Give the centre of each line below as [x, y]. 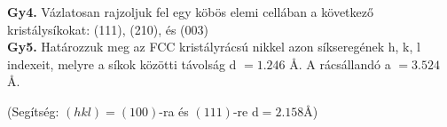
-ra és [174, 111]
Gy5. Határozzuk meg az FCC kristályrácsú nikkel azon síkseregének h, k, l [214, 47]
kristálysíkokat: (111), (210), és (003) [108, 29]
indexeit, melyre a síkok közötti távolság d [122, 63]
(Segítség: [33, 111]
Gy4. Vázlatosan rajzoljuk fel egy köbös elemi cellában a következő [190, 12]
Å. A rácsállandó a [340, 63]
